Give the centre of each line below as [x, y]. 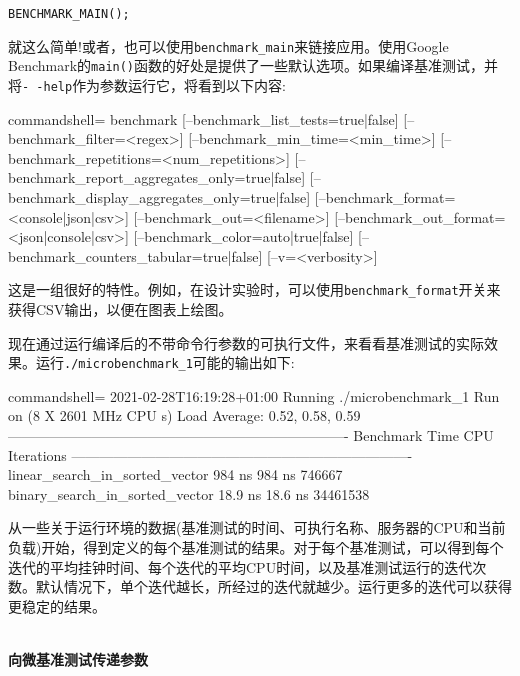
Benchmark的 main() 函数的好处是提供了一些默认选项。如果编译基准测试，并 [253, 65]
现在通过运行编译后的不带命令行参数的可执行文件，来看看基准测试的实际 [246, 342]
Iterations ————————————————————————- [210, 454]
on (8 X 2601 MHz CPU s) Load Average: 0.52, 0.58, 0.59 [184, 415]
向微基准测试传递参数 [78, 659]
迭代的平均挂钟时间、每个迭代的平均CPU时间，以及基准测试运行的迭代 [240, 566]
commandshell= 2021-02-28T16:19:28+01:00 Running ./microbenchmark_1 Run [254, 395]
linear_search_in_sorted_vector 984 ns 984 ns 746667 [175, 474]
